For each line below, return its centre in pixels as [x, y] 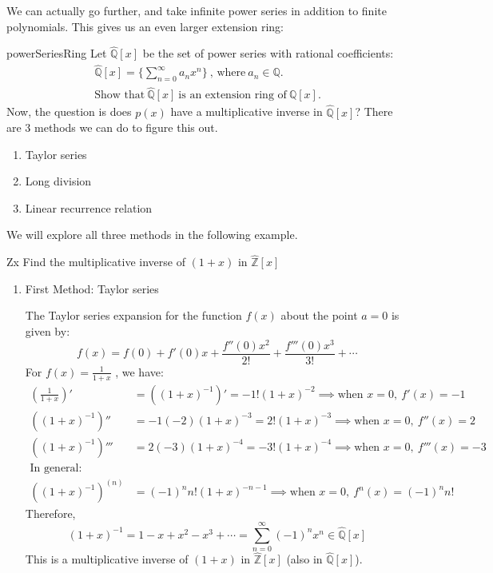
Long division [58, 181]
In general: [56, 468]
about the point [319, 315]
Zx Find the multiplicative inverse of [96, 262]
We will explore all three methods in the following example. [152, 235]
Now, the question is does [69, 111]
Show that [120, 95]
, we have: [139, 371]
